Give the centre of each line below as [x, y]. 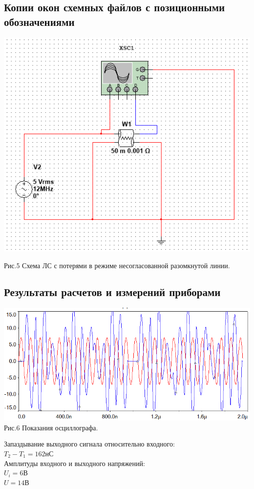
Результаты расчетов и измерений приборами [112, 291]
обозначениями [39, 21]
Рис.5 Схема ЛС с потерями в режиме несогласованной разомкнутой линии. [117, 265]
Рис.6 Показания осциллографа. [51, 427]
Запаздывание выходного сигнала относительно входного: [89, 444]
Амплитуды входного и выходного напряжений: [74, 463]
